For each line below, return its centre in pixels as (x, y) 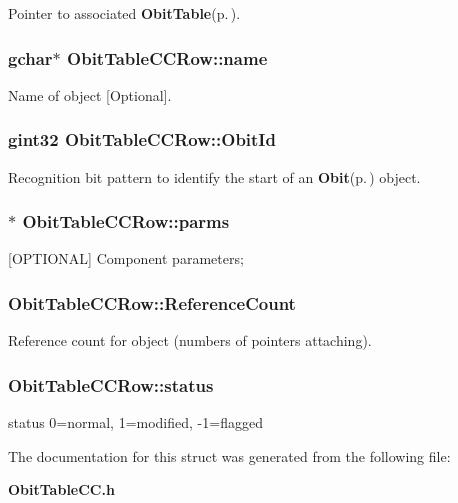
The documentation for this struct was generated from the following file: (229, 455)
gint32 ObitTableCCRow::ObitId (142, 139)
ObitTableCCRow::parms (126, 221)
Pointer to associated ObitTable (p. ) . (124, 13)
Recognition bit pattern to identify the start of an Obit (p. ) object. (214, 176)
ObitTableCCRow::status (111, 384)
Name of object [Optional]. (90, 94)
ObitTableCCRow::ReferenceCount (152, 302)
